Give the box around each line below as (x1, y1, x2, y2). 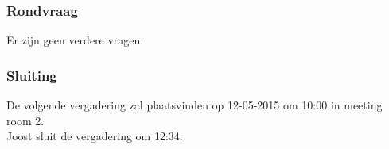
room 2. (6, 112, 45, 128)
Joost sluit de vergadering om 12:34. (6, 128, 183, 144)
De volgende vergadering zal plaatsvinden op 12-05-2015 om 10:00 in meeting (6, 97, 383, 113)
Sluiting (6, 65, 57, 85)
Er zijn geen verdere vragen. (6, 32, 144, 48)
